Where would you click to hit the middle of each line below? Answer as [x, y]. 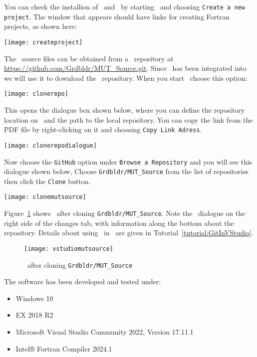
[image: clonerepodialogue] [51, 145]
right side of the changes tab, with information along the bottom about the [119, 223]
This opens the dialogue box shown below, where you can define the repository [125, 110]
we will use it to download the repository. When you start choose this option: [126, 78]
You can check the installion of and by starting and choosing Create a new [125, 6]
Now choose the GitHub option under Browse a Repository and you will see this [128, 161]
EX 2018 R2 [34, 315]
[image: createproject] [43, 42]
